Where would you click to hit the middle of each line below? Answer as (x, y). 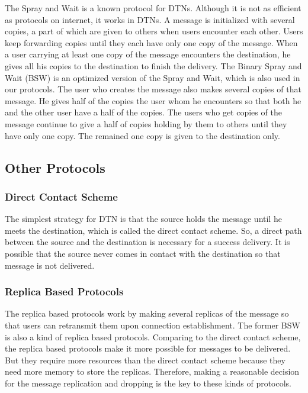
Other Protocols (55, 167)
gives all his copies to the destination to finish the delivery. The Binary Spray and (153, 65)
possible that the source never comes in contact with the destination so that (143, 253)
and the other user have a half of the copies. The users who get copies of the (143, 112)
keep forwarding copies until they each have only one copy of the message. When (151, 42)
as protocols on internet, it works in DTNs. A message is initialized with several (150, 19)
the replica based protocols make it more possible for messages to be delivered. (148, 348)
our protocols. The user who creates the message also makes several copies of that (153, 89)
